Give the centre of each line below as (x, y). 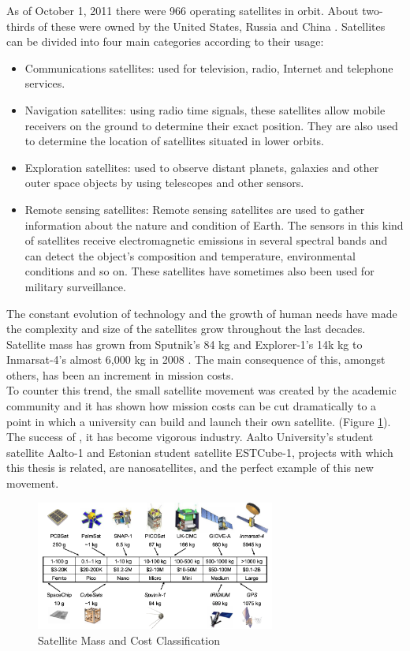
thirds (20, 26)
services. (45, 83)
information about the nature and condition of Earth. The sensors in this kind (214, 224)
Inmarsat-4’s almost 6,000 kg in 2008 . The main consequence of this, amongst (196, 359)
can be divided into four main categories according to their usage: (165, 41)
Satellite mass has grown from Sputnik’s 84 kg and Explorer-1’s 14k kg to (184, 344)
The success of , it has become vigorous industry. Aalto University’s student (190, 437)
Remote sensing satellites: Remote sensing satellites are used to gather (195, 209)
